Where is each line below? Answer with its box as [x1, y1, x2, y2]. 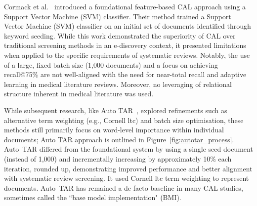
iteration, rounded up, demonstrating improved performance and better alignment [4, 163, 253, 173]
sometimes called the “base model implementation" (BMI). [4, 192, 181, 203]
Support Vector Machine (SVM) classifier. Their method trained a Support [4, 11, 231, 21]
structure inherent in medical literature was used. [4, 88, 154, 99]
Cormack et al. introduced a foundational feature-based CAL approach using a [4, 1, 246, 11]
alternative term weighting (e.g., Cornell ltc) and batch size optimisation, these [4, 115, 244, 125]
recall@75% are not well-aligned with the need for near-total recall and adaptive [4, 69, 247, 80]
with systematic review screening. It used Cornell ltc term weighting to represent [4, 173, 249, 183]
